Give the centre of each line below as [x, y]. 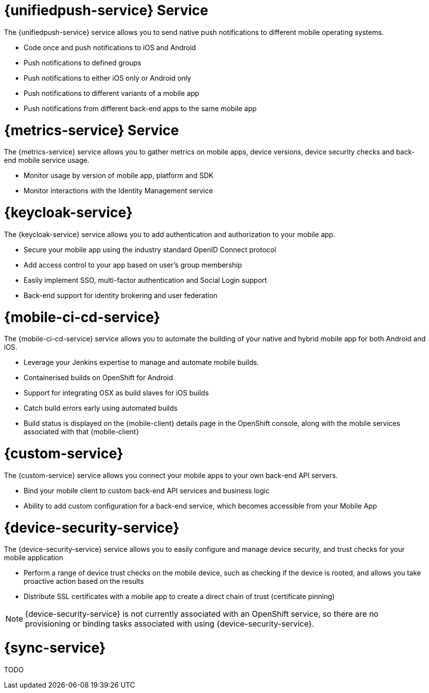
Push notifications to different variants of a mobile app [112, 93]
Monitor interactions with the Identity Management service [118, 191]
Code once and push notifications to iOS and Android [110, 47]
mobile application [34, 558]
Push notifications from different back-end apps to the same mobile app [140, 108]
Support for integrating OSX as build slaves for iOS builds [116, 393]
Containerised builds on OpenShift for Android [99, 378]
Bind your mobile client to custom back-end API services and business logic [147, 490]
